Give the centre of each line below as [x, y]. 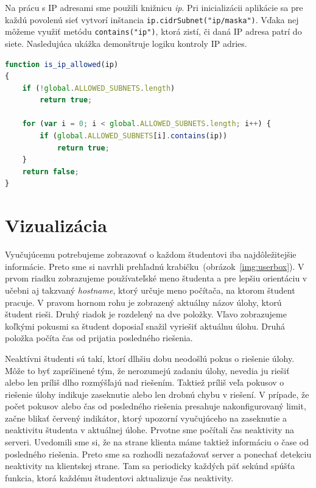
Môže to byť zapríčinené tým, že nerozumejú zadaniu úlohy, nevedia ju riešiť [147, 370]
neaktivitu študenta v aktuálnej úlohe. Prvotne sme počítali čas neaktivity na [149, 430]
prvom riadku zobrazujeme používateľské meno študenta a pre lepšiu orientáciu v [156, 278]
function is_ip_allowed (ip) [62, 64]
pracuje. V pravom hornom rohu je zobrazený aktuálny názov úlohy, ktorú [143, 302]
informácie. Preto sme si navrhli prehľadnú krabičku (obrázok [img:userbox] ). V [155, 266]
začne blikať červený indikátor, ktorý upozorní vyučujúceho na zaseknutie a [146, 418]
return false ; [51, 172]
